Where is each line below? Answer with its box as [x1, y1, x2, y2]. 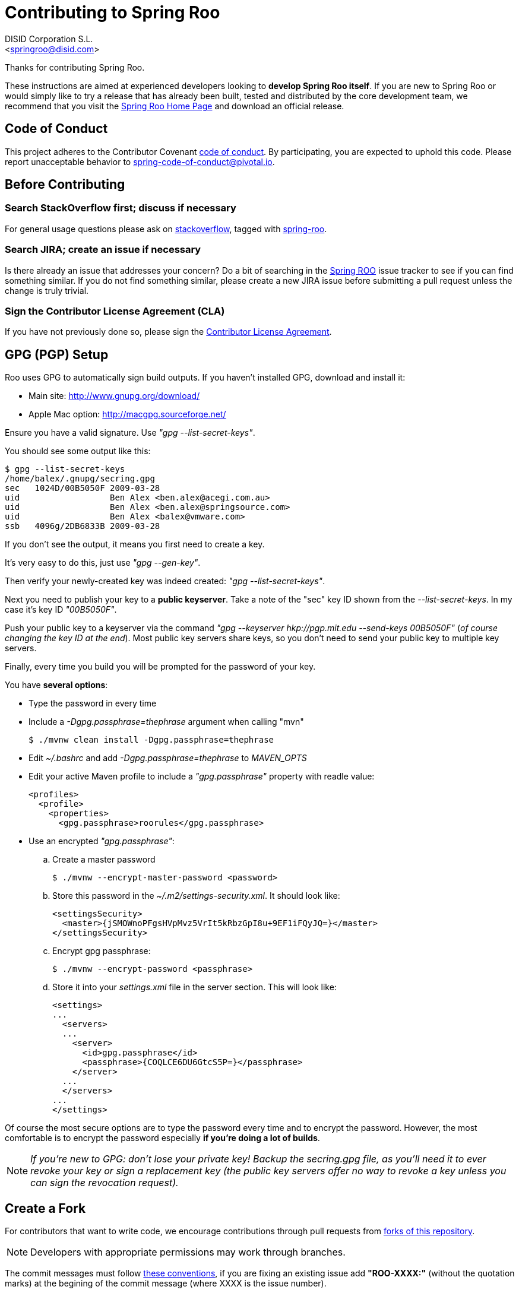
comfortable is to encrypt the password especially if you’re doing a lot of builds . [5, 1133, 320, 1143]
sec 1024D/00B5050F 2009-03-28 [5, 483, 160, 493]
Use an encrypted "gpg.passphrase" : [29, 836, 175, 847]
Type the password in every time [29, 698, 157, 709]
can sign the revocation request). [30, 1177, 179, 1189]
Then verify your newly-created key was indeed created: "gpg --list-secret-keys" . [5, 576, 325, 587]
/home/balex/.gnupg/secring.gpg [5, 474, 155, 484]
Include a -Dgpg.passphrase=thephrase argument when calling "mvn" [29, 717, 304, 727]
